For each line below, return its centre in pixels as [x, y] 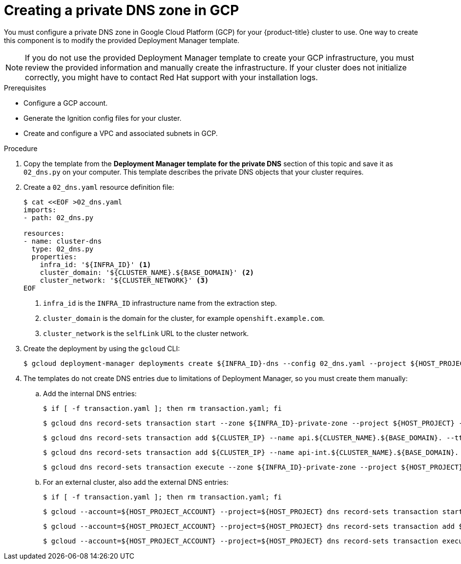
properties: [54, 257]
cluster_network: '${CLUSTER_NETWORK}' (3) [124, 280]
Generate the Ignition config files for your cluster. [103, 118]
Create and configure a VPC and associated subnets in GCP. [121, 133]
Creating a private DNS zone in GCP [122, 10]
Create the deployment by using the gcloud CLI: [102, 348]
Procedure [21, 148]
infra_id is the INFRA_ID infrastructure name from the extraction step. [160, 303]
